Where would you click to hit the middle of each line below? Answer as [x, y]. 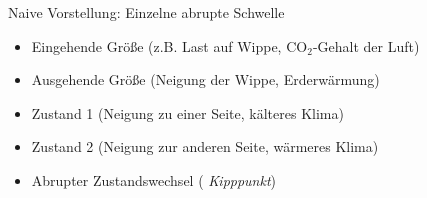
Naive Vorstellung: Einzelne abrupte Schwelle [146, 12]
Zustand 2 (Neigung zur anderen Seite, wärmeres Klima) [205, 146]
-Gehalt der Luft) [366, 45]
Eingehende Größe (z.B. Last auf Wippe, [156, 45]
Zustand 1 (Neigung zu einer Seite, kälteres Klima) [187, 112]
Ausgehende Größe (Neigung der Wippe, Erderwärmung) [205, 79]
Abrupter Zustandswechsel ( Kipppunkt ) [154, 179]
